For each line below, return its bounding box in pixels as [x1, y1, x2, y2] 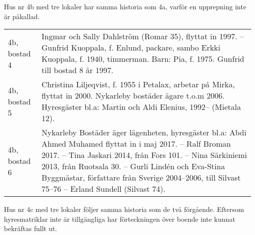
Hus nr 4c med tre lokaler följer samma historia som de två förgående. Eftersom [4, 204, 244, 214]
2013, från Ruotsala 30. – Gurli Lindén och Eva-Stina [41, 160, 225, 172]
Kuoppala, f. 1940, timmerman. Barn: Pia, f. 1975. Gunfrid [41, 53, 245, 65]
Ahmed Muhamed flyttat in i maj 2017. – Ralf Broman [41, 138, 231, 150]
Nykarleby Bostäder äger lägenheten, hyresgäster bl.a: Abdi [41, 127, 247, 138]
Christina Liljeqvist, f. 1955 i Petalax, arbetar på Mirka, [41, 78, 235, 90]
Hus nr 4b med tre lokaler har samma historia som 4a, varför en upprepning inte [4, 1, 247, 11]
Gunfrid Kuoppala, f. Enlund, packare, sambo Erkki [41, 42, 221, 53]
